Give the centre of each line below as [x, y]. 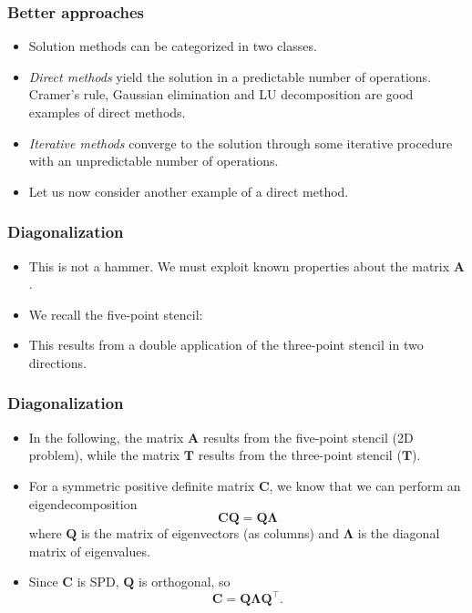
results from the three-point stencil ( [300, 455]
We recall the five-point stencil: [116, 314]
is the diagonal [399, 533]
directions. [57, 362]
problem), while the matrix [104, 455]
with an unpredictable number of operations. [154, 161]
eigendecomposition [83, 503]
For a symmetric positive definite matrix [142, 485]
